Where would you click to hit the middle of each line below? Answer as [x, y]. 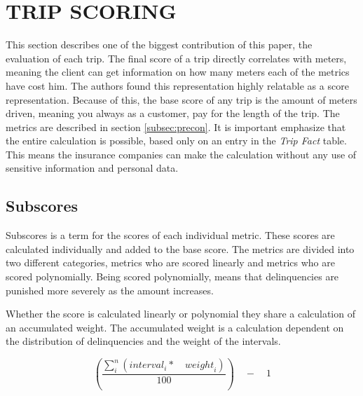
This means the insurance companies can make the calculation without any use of [181, 154]
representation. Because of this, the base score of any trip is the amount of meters [181, 99]
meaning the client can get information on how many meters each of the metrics [178, 72]
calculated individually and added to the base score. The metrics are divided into [180, 248]
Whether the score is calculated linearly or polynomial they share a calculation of [180, 314]
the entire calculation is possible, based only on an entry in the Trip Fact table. [176, 141]
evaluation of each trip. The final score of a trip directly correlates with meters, [176, 58]
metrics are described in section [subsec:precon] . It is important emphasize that [176, 127]
